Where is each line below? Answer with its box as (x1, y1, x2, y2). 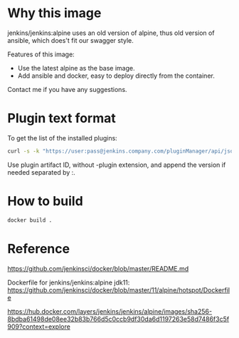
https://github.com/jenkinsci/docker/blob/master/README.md (7, 264, 189, 272)
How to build (7, 193, 83, 209)
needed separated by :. (7, 168, 76, 176)
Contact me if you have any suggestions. (7, 85, 127, 93)
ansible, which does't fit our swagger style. (7, 36, 134, 44)
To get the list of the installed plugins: (7, 133, 117, 142)
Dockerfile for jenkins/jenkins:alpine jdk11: (7, 278, 130, 287)
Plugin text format (7, 111, 116, 126)
